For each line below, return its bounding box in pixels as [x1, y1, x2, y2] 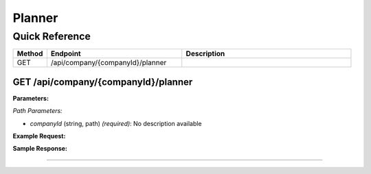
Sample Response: [12, 145, 68, 153]
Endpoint [50, 49, 82, 58]
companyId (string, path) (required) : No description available [30, 119, 202, 127]
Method [16, 49, 43, 58]
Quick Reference [12, 30, 91, 42]
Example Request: [12, 132, 66, 140]
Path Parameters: [12, 107, 63, 115]
